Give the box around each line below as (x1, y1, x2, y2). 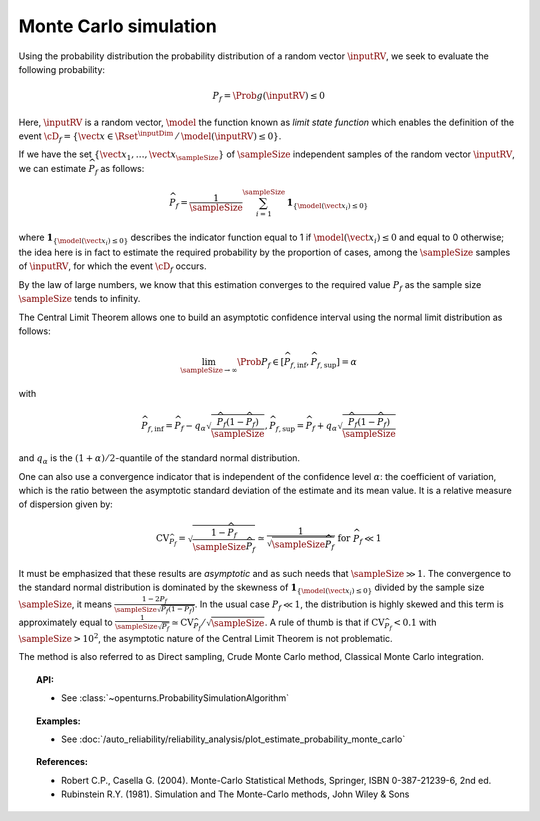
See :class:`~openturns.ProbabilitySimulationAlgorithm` (61, 692, 290, 704)
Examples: (36, 715, 81, 727)
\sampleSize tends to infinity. (18, 293, 141, 305)
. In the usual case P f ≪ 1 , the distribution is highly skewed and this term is (194, 598, 504, 613)
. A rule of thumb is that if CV (264, 616, 385, 629)
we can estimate (18, 162, 87, 174)
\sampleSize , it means (18, 598, 112, 610)
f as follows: (94, 162, 145, 177)
